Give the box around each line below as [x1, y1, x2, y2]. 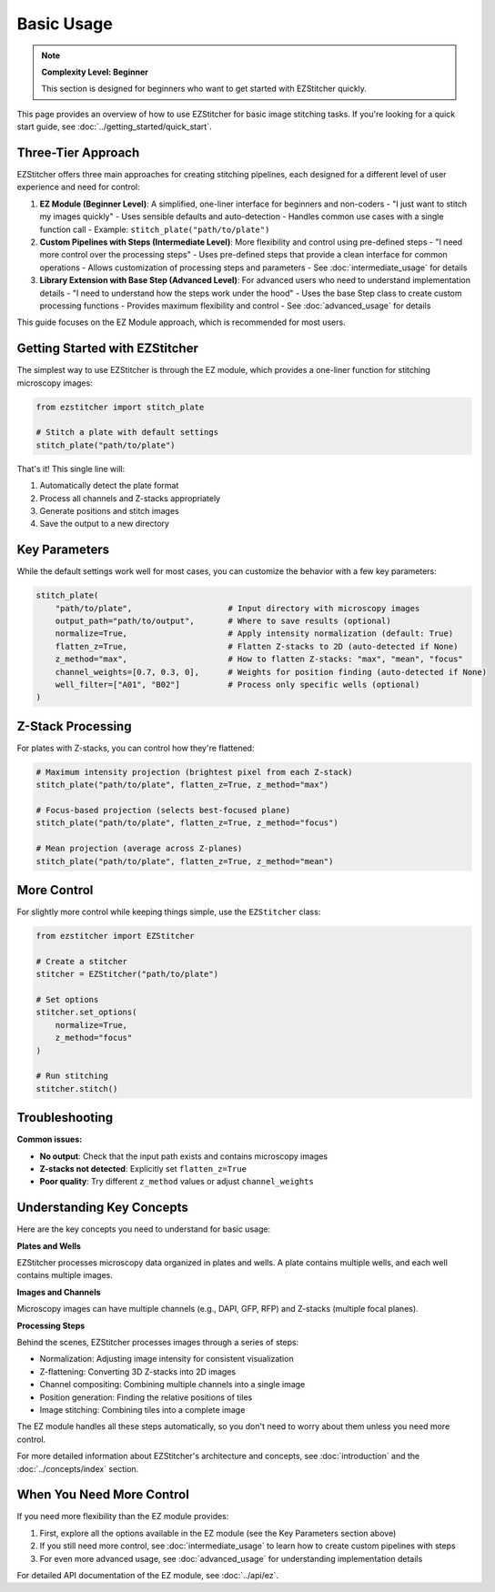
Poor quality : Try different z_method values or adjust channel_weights [39, 1176, 314, 1187]
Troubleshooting [16, 1110, 114, 1125]
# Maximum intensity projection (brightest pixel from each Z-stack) [35, 767, 353, 777]
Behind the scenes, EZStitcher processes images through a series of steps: [16, 1337, 299, 1348]
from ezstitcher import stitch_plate [35, 401, 205, 412]
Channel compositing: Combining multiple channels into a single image [39, 1379, 306, 1390]
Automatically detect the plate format [39, 480, 179, 491]
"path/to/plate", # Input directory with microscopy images [55, 603, 420, 613]
